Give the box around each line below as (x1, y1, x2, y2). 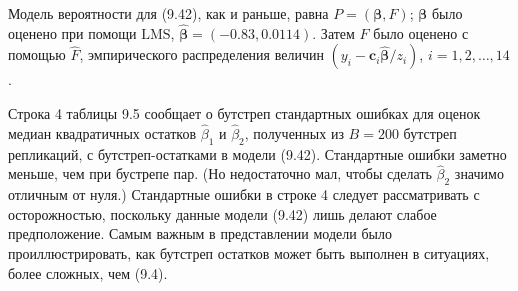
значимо (454, 163, 504, 184)
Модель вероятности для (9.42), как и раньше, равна (8, 3, 329, 23)
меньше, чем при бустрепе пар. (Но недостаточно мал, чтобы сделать (8, 163, 432, 184)
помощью (8, 44, 66, 65)
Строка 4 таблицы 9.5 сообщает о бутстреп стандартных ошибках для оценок (8, 103, 481, 123)
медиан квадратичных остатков (8, 122, 197, 143)
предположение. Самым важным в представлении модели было (8, 223, 392, 244)
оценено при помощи (8, 22, 137, 43)
